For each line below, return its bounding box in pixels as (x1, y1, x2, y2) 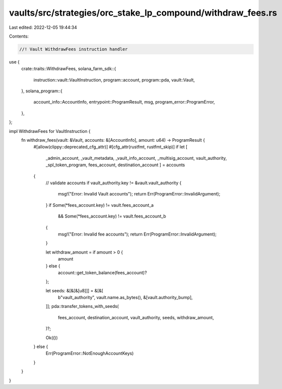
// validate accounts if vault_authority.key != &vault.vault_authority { (45, 180, 182, 186)
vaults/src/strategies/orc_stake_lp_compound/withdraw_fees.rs (9, 7, 277, 18)
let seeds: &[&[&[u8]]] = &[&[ (45, 287, 104, 293)
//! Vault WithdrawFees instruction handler (19, 46, 128, 52)
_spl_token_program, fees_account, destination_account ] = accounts (45, 162, 185, 168)
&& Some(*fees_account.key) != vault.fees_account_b (58, 213, 166, 219)
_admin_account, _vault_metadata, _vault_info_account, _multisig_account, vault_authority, (45, 155, 227, 161)
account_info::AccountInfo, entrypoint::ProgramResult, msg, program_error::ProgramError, (33, 99, 215, 105)
